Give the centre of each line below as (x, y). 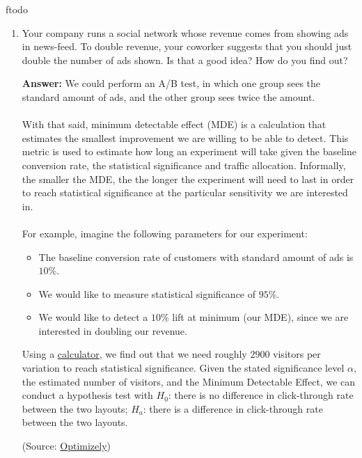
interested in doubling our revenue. (113, 330)
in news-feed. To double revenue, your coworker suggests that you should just (187, 46)
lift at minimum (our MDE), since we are (260, 317)
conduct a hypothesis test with (87, 395)
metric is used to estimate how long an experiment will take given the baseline (189, 151)
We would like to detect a (93, 317)
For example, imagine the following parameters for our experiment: (165, 233)
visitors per (297, 354)
